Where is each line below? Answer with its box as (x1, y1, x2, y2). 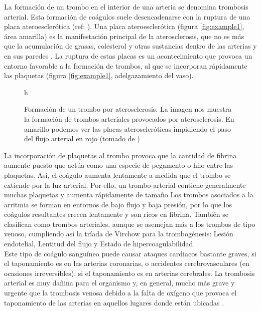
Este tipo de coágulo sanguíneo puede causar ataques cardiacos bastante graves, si (4, 248, 256, 258)
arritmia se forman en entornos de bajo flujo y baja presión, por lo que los (4, 199, 232, 209)
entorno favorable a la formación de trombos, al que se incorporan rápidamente (4, 60, 247, 71)
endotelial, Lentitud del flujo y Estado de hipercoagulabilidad (4, 238, 193, 249)
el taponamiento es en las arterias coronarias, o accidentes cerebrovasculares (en (4, 258, 249, 268)
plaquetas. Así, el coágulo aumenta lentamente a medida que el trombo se (4, 169, 231, 180)
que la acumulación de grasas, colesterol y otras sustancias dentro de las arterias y (4, 41, 257, 51)
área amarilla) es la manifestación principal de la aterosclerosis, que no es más (4, 31, 244, 41)
